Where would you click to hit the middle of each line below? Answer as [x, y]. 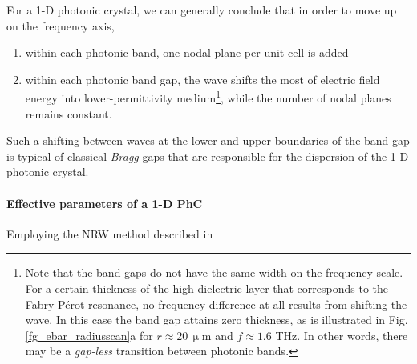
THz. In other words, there [342, 335]
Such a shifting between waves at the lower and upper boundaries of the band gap [208, 140]
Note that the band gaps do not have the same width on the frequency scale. [214, 272]
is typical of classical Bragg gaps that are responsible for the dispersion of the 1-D [208, 156]
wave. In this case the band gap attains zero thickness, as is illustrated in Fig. [217, 320]
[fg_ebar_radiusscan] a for [89, 335]
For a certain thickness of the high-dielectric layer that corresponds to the [207, 288]
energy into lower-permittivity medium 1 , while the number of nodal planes [208, 97]
